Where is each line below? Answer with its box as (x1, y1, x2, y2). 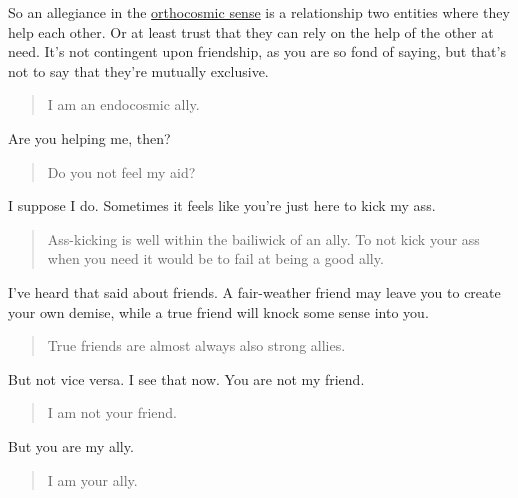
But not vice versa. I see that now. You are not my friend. (8, 368, 365, 389)
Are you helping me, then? (8, 127, 171, 148)
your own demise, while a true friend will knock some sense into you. (8, 301, 429, 322)
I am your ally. (47, 469, 138, 490)
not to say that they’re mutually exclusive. (8, 60, 269, 81)
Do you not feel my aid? (47, 161, 196, 182)
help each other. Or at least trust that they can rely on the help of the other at (8, 21, 494, 42)
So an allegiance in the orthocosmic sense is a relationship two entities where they (8, 2, 510, 22)
